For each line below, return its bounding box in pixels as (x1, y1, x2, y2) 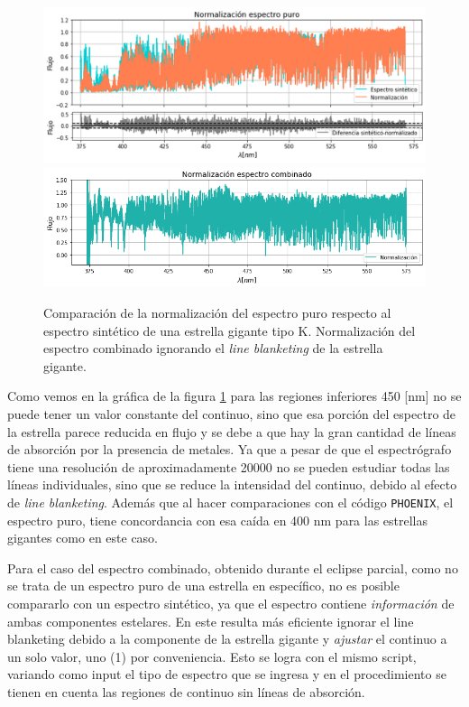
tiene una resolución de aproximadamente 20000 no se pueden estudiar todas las (7, 457, 450, 476)
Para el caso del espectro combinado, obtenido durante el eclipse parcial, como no (7, 558, 458, 577)
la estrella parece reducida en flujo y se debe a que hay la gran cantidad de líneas (7, 422, 456, 441)
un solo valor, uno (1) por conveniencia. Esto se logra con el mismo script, (7, 647, 417, 665)
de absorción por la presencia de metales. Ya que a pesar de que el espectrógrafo (7, 440, 452, 459)
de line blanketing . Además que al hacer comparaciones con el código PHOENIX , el (7, 492, 454, 511)
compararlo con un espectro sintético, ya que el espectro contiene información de (7, 593, 455, 612)
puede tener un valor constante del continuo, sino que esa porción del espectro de (7, 404, 456, 423)
